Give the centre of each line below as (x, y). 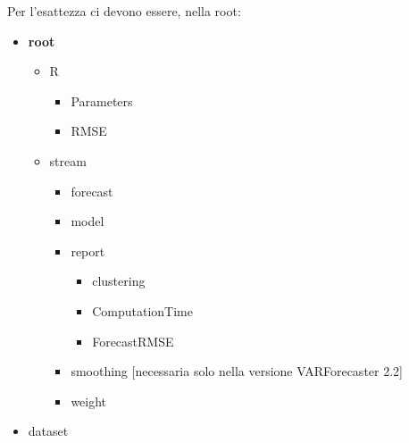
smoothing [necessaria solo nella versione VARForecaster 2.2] (237, 371)
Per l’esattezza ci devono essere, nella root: (124, 11)
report (88, 251)
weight (89, 401)
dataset (48, 431)
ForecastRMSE (133, 341)
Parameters (102, 100)
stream (68, 160)
